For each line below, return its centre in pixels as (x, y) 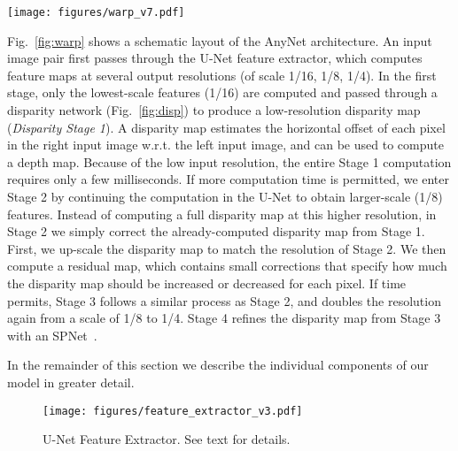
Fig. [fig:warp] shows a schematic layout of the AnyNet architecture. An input (220, 40)
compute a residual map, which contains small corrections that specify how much (227, 266)
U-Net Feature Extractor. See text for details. (167, 439)
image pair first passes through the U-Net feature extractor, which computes (215, 58)
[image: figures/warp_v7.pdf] (96, 12)
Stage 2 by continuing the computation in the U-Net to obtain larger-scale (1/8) (225, 196)
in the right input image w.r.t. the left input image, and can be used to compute (225, 145)
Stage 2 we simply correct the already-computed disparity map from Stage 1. (216, 231)
